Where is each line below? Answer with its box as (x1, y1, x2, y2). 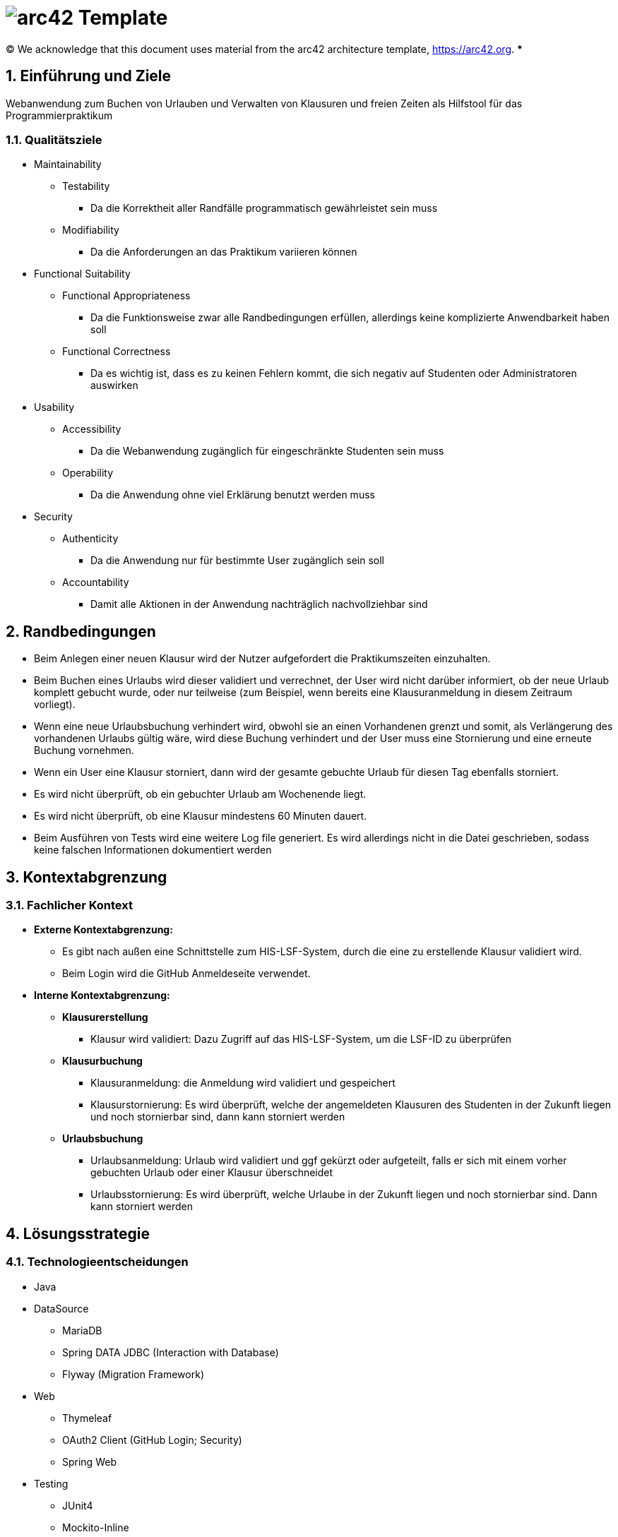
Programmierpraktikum (6, 109, 113, 121)
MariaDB (62, 1324, 102, 1336)
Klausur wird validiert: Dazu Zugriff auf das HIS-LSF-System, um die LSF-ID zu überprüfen (90, 1033, 511, 1046)
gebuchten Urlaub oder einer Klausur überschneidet (90, 1166, 333, 1179)
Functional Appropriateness (62, 289, 191, 302)
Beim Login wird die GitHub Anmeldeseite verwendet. (62, 967, 311, 980)
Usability (34, 401, 75, 414)
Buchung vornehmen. (34, 744, 134, 757)
